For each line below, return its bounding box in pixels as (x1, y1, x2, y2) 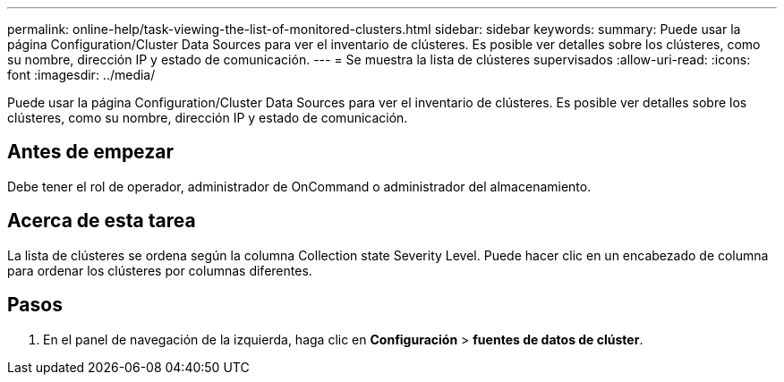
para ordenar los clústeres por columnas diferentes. (7, 262, 312, 278)
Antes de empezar (7, 140, 174, 164)
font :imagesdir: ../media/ (7, 67, 156, 82)
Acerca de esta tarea (7, 209, 196, 233)
